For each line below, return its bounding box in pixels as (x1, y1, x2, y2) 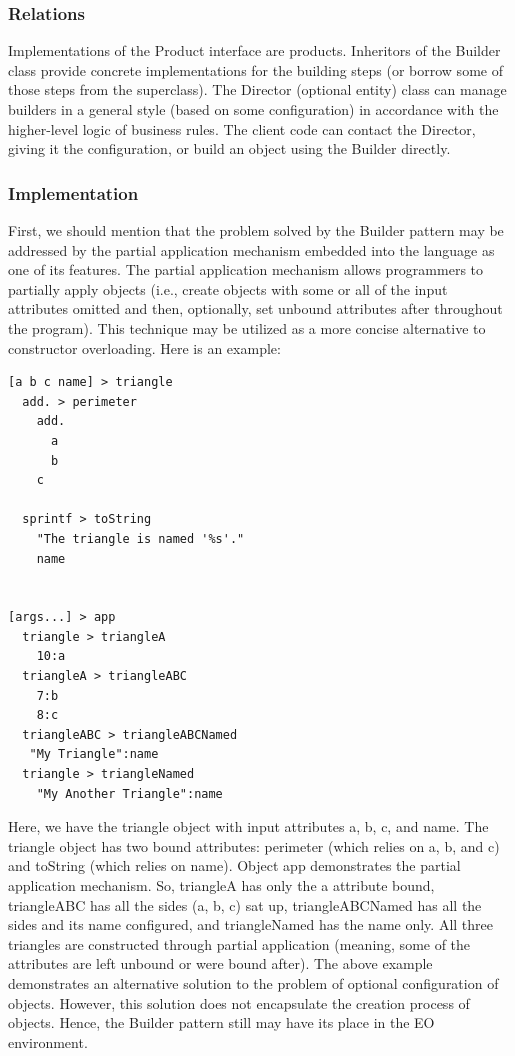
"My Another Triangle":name (36, 786, 223, 801)
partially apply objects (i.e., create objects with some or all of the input (8, 278, 448, 299)
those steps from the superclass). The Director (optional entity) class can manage (8, 79, 507, 100)
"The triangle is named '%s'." (36, 531, 245, 546)
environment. (8, 1031, 88, 1052)
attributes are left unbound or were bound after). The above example (8, 953, 433, 974)
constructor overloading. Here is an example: (8, 337, 281, 358)
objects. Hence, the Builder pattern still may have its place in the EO (8, 1012, 435, 1033)
